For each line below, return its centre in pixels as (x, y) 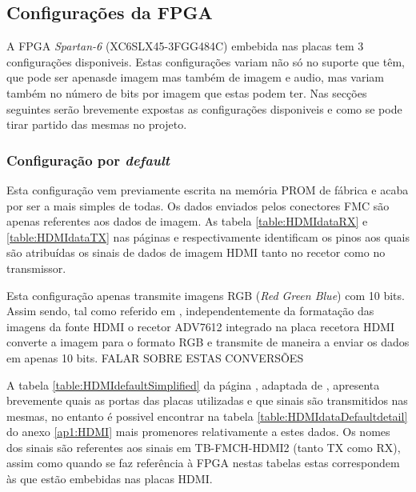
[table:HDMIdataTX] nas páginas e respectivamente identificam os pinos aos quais (208, 236)
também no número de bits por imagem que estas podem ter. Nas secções (187, 92)
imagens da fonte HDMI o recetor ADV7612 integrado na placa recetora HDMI (200, 326)
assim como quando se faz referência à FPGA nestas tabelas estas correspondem (203, 463)
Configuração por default (88, 160)
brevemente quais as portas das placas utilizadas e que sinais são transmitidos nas (207, 400)
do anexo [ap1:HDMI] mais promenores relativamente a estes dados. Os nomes (198, 432)
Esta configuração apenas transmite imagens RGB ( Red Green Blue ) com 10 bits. (206, 295)
